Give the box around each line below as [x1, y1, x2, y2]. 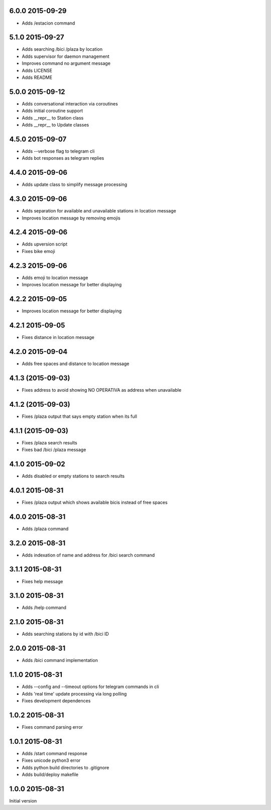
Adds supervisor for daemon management [22, 53, 110, 59]
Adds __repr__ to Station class [22, 114, 84, 121]
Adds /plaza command [22, 525, 69, 532]
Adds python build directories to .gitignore [22, 764, 109, 770]
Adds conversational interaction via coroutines [22, 100, 118, 106]
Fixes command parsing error [22, 724, 83, 730]
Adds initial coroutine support [22, 108, 83, 114]
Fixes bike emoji [22, 248, 55, 254]
